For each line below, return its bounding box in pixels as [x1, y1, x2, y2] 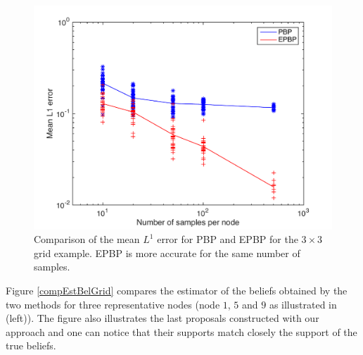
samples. [34, 259, 70, 274]
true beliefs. [6, 338, 56, 353]
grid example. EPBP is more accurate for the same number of [34, 245, 300, 260]
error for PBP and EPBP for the [157, 232, 298, 247]
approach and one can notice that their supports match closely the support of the [6, 324, 357, 339]
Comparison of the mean [34, 232, 140, 247]
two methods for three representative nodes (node [6, 297, 220, 311]
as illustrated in [269, 297, 337, 311]
